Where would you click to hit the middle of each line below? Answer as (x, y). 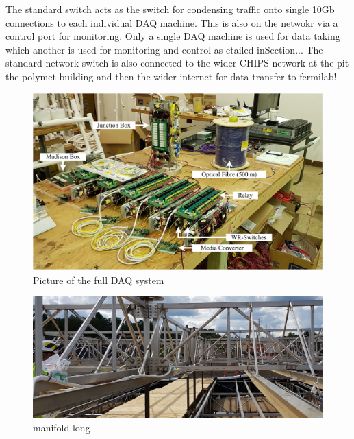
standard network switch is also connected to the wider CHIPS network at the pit (177, 63)
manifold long (62, 427)
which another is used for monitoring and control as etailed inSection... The (164, 49)
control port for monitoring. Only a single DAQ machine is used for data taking (173, 36)
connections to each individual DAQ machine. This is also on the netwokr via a (172, 22)
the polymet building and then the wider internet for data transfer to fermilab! (171, 76)
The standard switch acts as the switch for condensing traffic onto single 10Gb (170, 9)
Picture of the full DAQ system (99, 280)
